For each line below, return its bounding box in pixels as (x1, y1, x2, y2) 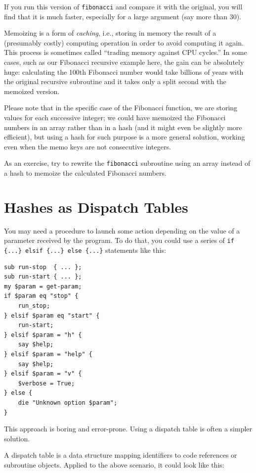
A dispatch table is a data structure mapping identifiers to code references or (4, 450, 237, 460)
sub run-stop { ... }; (4, 263, 82, 271)
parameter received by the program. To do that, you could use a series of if (4, 235, 234, 245)
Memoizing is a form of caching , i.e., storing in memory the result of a (4, 28, 216, 38)
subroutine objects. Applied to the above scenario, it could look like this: (4, 459, 224, 470)
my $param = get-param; (4, 283, 82, 290)
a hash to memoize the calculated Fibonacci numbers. (4, 168, 167, 178)
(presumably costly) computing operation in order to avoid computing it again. (4, 37, 244, 47)
